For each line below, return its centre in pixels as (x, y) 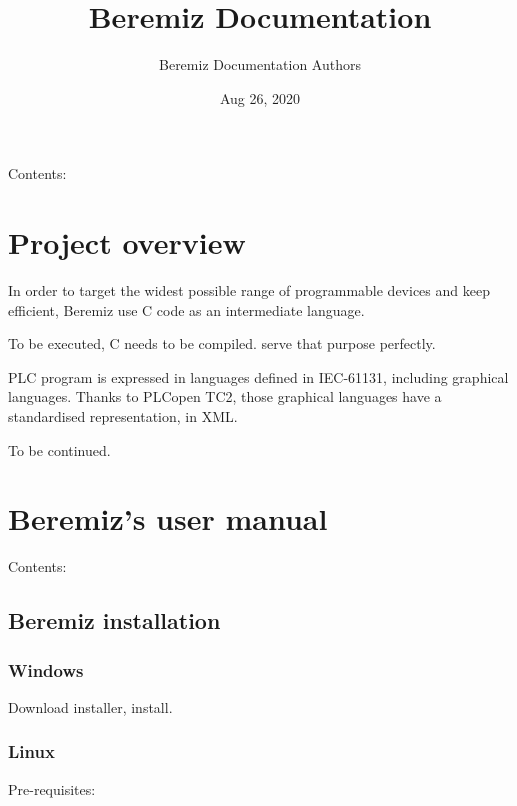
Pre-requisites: (52, 788)
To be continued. (59, 449)
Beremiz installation (114, 620)
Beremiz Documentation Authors (260, 64)
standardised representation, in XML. (123, 416)
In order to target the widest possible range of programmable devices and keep (249, 290)
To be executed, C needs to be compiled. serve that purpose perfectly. (222, 343)
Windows (46, 669)
